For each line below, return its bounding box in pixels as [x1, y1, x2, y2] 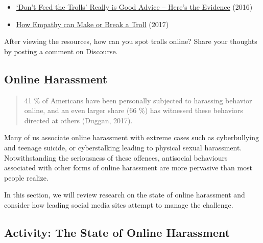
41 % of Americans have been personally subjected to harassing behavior [24, 95, 252, 105]
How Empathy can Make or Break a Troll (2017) [16, 18, 169, 29]
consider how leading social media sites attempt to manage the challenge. [4, 199, 233, 210]
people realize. [4, 172, 49, 183]
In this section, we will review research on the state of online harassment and [4, 189, 245, 200]
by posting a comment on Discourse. [4, 46, 118, 56]
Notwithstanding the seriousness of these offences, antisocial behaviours [4, 152, 228, 163]
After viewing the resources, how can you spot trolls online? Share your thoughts [4, 36, 257, 47]
